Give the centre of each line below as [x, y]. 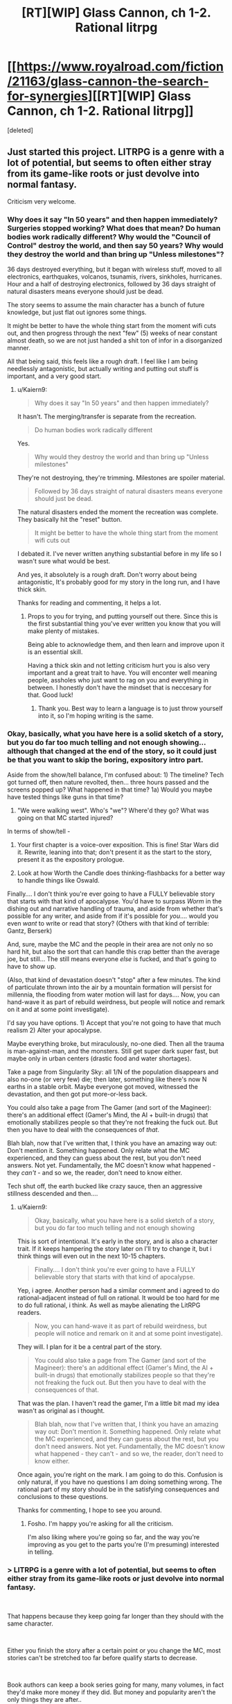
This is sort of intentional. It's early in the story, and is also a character [117, 1241]
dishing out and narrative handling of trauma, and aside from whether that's [115, 909]
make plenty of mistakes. [63, 631]
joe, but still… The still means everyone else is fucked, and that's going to [112, 959]
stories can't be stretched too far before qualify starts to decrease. [102, 1657]
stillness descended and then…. [53, 1194]
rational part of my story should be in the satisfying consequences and [118, 1489]
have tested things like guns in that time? [65, 797]
